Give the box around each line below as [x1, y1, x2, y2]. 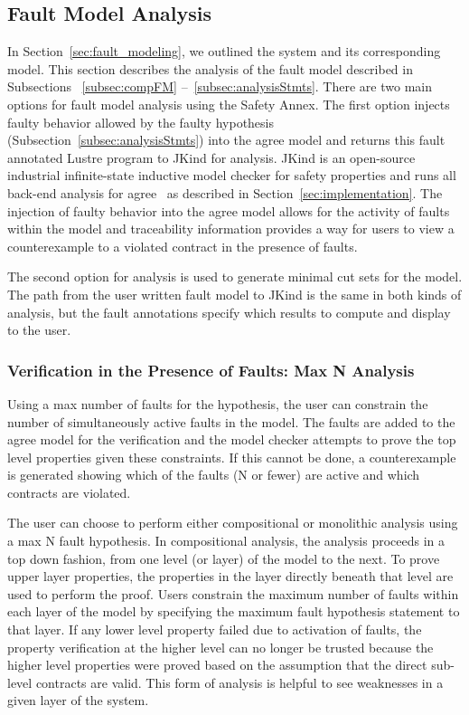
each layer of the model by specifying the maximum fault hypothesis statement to [7, 602, 460, 621]
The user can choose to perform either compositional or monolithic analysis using [7, 513, 458, 532]
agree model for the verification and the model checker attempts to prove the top [7, 430, 456, 449]
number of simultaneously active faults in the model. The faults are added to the [7, 412, 455, 431]
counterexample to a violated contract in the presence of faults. [7, 236, 358, 255]
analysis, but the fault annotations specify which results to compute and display [7, 302, 451, 321]
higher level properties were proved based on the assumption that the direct [7, 655, 427, 674]
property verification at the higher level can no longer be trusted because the [7, 637, 434, 656]
